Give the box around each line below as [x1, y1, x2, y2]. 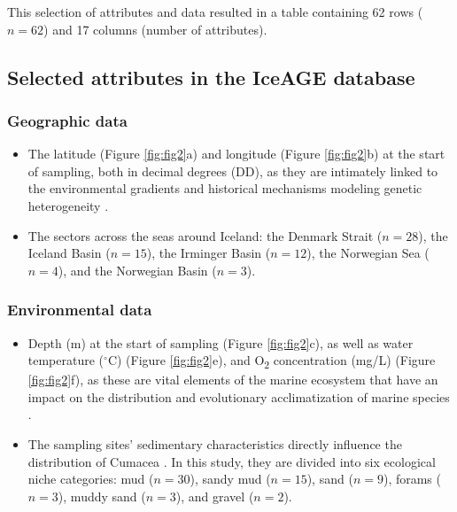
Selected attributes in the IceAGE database [7, 63, 415, 90]
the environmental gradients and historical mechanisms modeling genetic [27, 179, 422, 198]
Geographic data [7, 109, 128, 131]
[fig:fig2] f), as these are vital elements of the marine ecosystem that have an [27, 370, 438, 389]
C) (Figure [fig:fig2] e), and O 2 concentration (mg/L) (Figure [107, 351, 436, 371]
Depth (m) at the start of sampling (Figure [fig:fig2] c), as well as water [27, 333, 414, 352]
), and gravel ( [175, 486, 254, 505]
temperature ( [27, 351, 105, 369]
